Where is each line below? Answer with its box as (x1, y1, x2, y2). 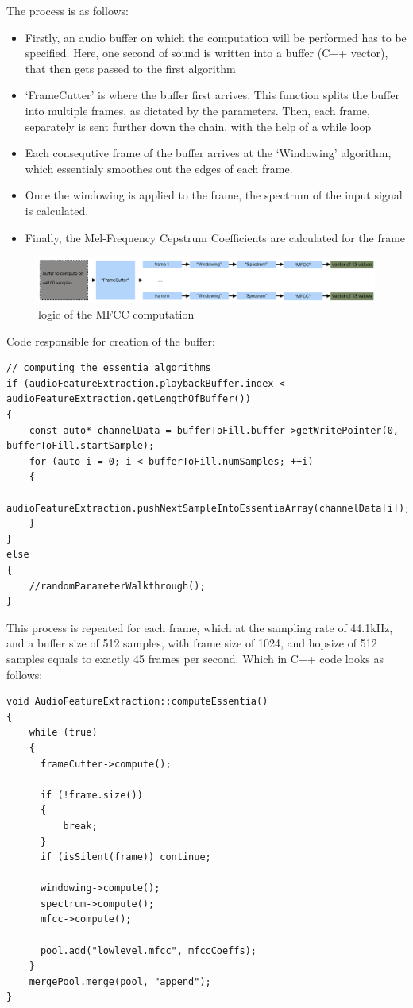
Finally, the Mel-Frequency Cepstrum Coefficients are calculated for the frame (25, 229, 406, 245)
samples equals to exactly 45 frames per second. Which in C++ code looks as (6, 650, 384, 666)
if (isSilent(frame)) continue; (40, 852, 211, 863)
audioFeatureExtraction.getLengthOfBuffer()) (6, 393, 251, 405)
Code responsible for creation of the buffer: (6, 332, 215, 349)
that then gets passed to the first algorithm (25, 60, 236, 76)
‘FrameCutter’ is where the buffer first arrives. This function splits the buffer (25, 87, 399, 103)
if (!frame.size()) (40, 789, 143, 801)
